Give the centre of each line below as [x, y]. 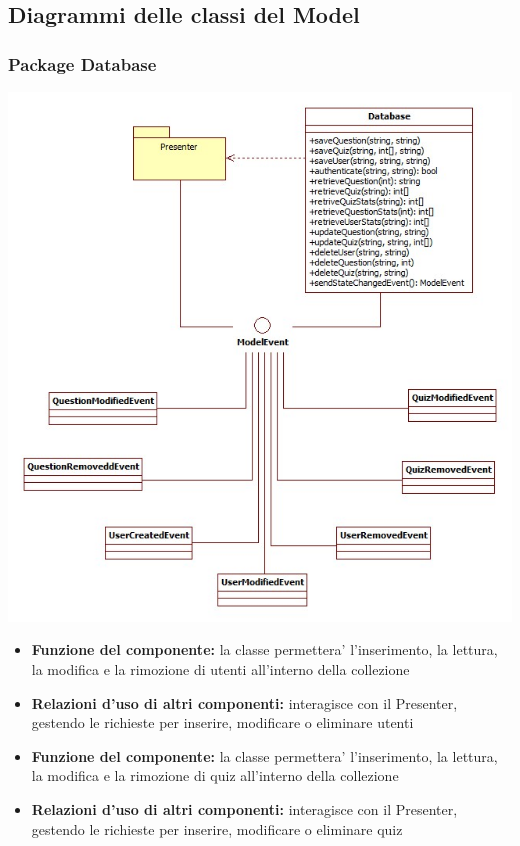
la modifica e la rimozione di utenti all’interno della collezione [220, 668]
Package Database [82, 63]
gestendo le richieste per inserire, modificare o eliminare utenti [222, 722]
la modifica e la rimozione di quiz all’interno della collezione [215, 775]
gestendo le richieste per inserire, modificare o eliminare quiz [217, 828]
